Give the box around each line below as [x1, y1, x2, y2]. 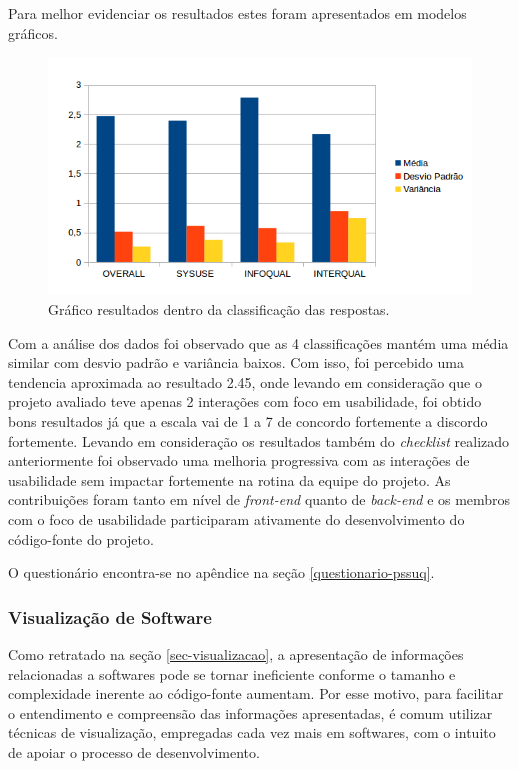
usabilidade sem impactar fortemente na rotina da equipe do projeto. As [8, 469, 451, 490]
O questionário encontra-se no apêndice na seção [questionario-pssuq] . [8, 562, 435, 583]
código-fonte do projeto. [8, 528, 154, 549]
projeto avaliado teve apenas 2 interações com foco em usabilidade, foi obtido [8, 391, 482, 412]
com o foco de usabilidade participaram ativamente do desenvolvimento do [8, 508, 465, 529]
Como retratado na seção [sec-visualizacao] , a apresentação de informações [8, 643, 464, 664]
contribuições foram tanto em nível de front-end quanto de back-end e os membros [8, 489, 511, 510]
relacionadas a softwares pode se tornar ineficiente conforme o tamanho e [8, 663, 456, 684]
